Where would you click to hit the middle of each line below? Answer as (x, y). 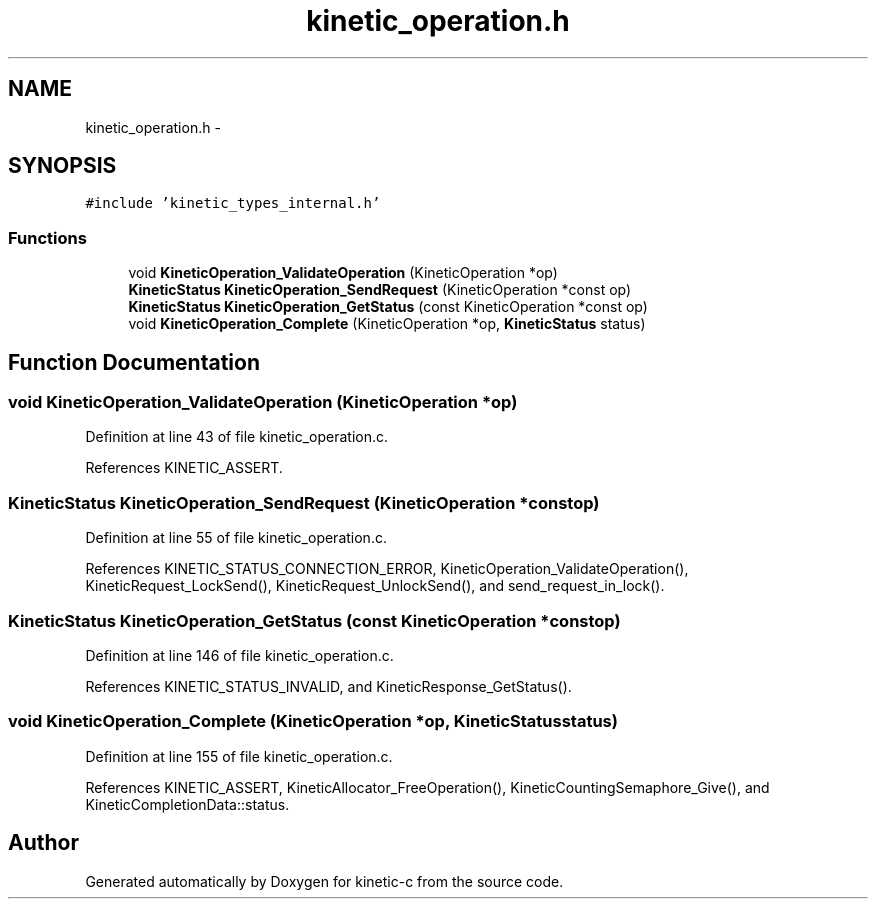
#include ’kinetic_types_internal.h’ (233, 203)
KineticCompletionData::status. (187, 804)
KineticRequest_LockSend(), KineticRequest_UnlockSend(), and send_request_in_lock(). (375, 586)
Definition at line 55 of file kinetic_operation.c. (236, 538)
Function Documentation (134, 362)
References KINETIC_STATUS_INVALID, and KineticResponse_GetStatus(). (328, 686)
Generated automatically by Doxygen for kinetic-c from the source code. (324, 881)
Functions (47, 237)
